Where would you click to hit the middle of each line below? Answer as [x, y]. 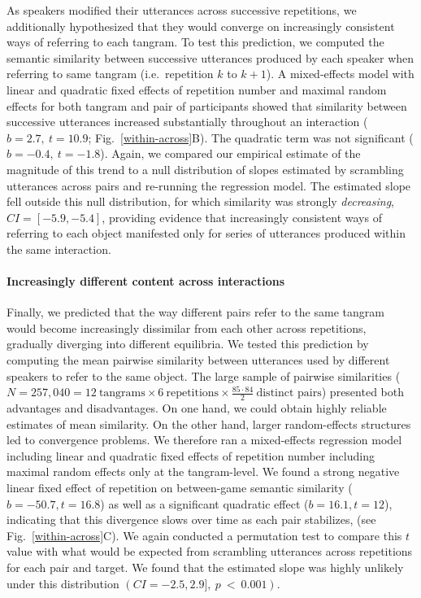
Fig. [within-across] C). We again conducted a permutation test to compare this [204, 535]
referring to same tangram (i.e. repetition [110, 74]
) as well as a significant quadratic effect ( [204, 503]
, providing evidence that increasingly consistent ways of [242, 217]
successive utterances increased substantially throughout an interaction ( [187, 122]
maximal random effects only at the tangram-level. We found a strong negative [203, 471]
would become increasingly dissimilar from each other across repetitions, [187, 327]
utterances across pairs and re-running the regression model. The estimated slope [209, 185]
